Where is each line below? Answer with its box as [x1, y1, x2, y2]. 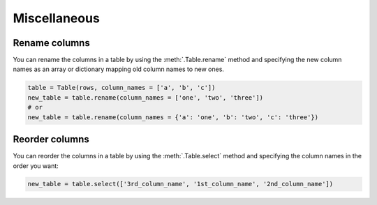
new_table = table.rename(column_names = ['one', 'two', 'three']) [27, 93, 264, 101]
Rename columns [13, 37, 90, 49]
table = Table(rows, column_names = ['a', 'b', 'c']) [27, 84, 216, 92]
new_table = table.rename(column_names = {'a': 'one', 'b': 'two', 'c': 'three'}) [27, 113, 319, 121]
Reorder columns [13, 133, 90, 146]
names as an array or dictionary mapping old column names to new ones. [13, 65, 225, 73]
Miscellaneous [13, 10, 101, 26]
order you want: [13, 161, 59, 170]
